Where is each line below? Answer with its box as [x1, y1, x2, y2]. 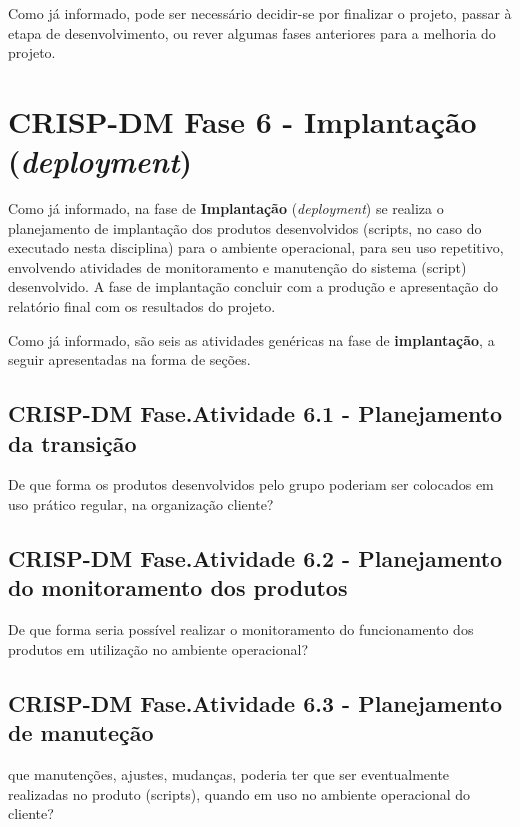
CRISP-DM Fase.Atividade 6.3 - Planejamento [8, 687, 503, 718]
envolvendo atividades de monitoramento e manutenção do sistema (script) [8, 256, 467, 277]
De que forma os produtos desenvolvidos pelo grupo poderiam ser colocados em [8, 474, 494, 495]
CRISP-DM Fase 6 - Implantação [8, 100, 477, 141]
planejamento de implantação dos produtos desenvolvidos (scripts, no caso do [8, 217, 482, 238]
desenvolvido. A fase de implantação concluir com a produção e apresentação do [8, 276, 498, 297]
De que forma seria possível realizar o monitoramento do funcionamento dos [8, 619, 474, 640]
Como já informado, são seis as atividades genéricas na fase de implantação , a [8, 329, 495, 350]
